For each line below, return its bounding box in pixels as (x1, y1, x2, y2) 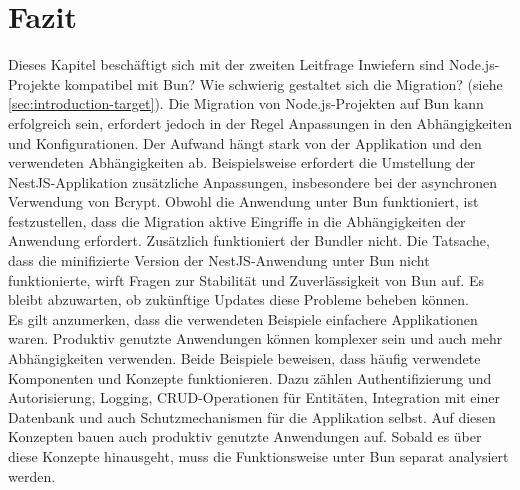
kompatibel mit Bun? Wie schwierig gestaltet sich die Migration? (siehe (64, 73, 503, 94)
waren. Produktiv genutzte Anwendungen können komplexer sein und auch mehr (8, 328, 503, 349)
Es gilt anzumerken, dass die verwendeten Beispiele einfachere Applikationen (8, 308, 478, 329)
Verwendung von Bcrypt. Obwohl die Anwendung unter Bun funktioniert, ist (8, 191, 479, 212)
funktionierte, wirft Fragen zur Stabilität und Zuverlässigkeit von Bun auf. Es (8, 269, 484, 290)
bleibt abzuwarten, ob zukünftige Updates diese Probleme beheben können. (8, 289, 469, 310)
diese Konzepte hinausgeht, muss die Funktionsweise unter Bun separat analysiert (8, 446, 509, 466)
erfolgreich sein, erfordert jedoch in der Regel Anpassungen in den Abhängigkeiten (8, 112, 512, 133)
